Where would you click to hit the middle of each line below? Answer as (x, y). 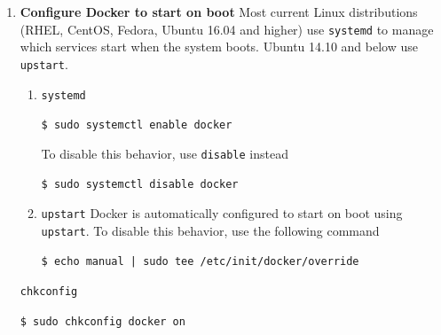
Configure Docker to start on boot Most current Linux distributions (219, 12)
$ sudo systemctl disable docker (140, 185)
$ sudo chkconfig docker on (102, 321)
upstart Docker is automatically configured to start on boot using (222, 213)
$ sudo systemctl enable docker (137, 125)
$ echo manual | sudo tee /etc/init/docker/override (200, 262)
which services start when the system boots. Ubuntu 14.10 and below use (219, 47)
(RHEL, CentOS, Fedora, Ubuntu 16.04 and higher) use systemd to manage (227, 29)
